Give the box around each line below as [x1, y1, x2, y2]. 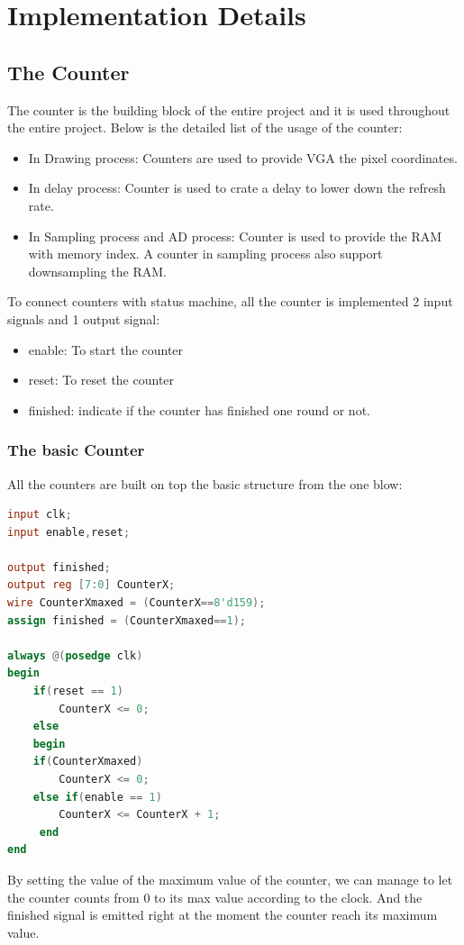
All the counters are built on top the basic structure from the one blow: [7, 474, 403, 493]
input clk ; [7, 508, 72, 522]
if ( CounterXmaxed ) [32, 755, 143, 768]
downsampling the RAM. [28, 261, 167, 280]
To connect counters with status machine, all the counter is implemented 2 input [7, 292, 453, 311]
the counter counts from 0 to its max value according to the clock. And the [7, 887, 423, 906]
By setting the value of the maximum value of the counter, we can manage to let [7, 869, 453, 888]
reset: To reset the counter [28, 370, 175, 389]
